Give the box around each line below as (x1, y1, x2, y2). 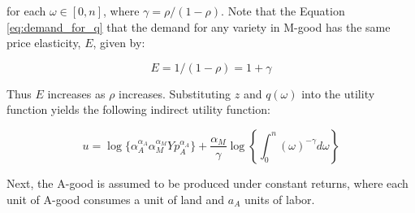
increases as (47, 85, 106, 102)
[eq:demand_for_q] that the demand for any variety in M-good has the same (6, 18, 391, 35)
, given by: (93, 34, 145, 51)
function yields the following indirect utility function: (6, 101, 270, 118)
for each (6, 2, 46, 19)
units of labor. (244, 190, 315, 207)
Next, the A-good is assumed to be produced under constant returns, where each (6, 174, 409, 191)
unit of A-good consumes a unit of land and (6, 190, 225, 207)
